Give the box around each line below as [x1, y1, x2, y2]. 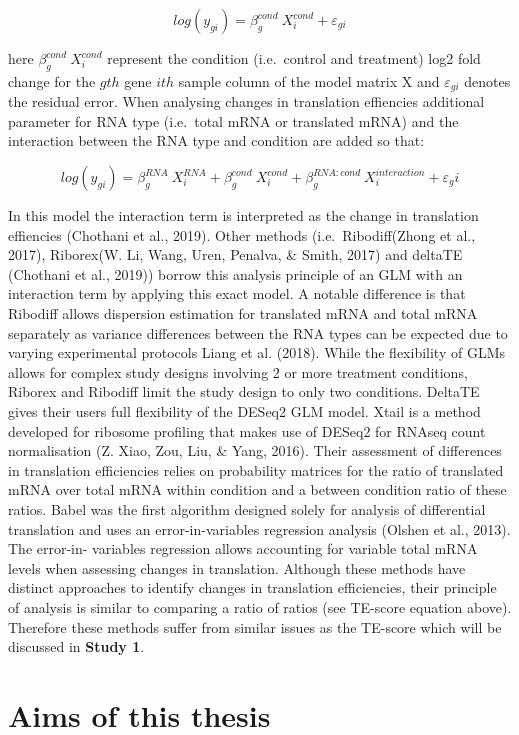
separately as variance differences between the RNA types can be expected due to [8, 322, 508, 343]
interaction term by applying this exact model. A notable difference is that [8, 283, 466, 304]
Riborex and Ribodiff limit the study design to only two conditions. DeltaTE [8, 381, 480, 402]
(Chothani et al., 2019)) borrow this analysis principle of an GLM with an [8, 263, 463, 284]
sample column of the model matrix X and [178, 70, 440, 91]
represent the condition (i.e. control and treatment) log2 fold [107, 48, 481, 68]
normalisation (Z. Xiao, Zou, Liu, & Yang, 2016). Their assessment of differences [8, 440, 502, 461]
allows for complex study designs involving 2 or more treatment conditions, [8, 361, 468, 382]
